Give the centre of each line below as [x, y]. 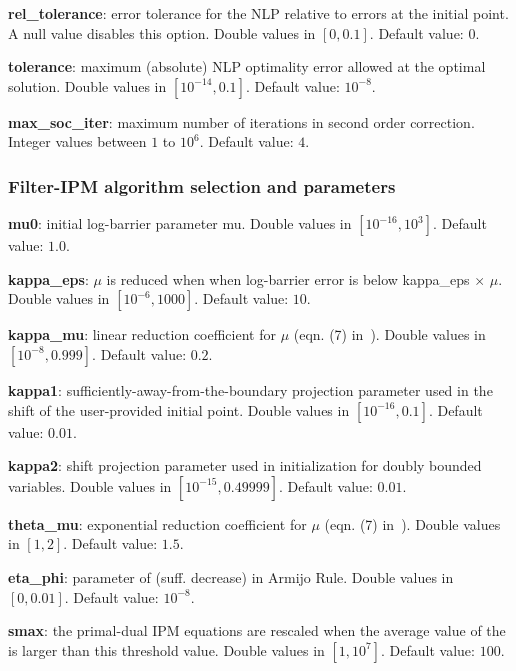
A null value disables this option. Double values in [162, 32]
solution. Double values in [87, 85]
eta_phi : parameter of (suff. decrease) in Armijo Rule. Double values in [231, 576]
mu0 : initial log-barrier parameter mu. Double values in [180, 223]
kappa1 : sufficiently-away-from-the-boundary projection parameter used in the [250, 389]
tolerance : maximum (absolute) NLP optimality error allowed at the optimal [247, 66]
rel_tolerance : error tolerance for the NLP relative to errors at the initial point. [258, 13]
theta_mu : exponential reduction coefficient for [157, 523]
